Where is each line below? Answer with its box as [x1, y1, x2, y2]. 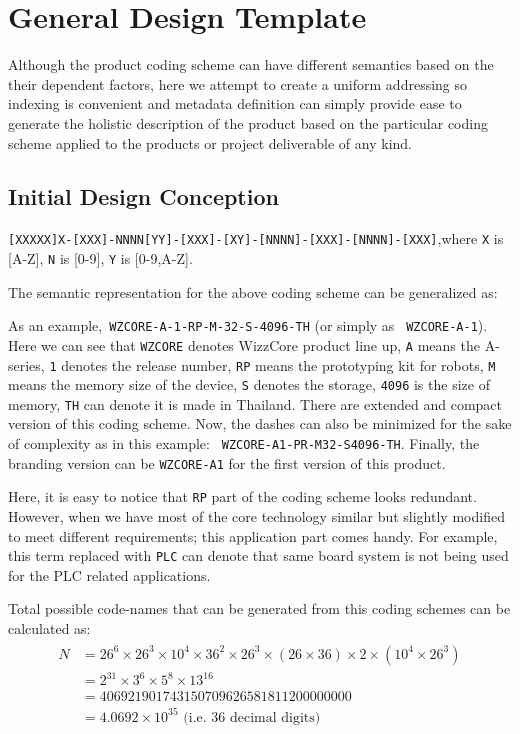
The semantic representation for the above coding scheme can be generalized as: [8, 281, 498, 302]
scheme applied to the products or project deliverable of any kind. [8, 132, 412, 153]
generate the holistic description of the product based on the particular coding [8, 112, 488, 133]
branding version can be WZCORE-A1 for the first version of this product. [8, 452, 446, 473]
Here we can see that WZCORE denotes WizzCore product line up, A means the [8, 334, 480, 355]
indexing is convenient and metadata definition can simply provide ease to [8, 93, 462, 114]
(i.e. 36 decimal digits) [183, 710, 321, 725]
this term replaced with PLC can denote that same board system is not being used [8, 545, 509, 566]
